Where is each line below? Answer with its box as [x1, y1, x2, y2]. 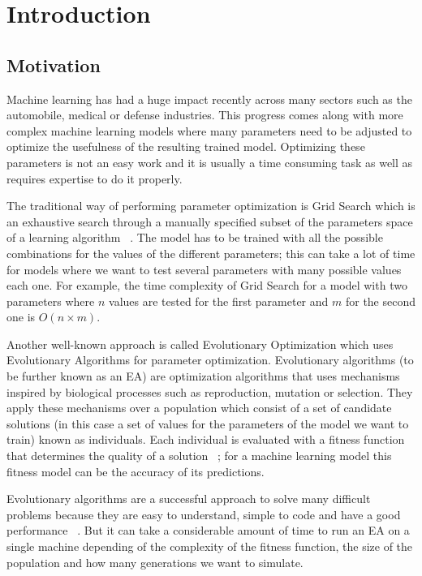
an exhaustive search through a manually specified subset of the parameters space [6, 213, 413, 230]
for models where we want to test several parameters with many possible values [6, 260, 402, 277]
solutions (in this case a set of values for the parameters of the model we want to [6, 415, 409, 432]
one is [6, 308, 36, 325]
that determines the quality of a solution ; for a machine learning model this [6, 447, 392, 464]
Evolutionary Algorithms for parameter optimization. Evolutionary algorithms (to [6, 351, 414, 368]
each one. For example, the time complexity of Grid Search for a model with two [6, 277, 407, 294]
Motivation [6, 52, 101, 77]
